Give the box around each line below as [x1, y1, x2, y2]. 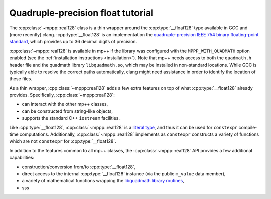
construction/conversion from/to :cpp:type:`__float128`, [22, 164, 136, 170]
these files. [9, 76, 33, 82]
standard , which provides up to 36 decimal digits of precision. [9, 39, 138, 45]
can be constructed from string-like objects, [22, 108, 113, 114]
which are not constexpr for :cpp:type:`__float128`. [9, 138, 116, 144]
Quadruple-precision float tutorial [9, 7, 153, 18]
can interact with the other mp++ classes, [22, 101, 108, 107]
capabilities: [9, 155, 35, 161]
